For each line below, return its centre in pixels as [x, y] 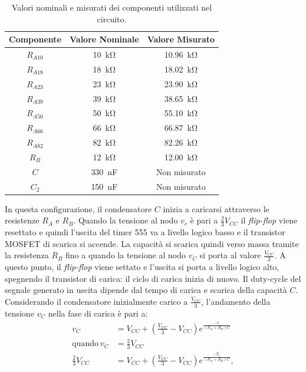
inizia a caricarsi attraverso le [216, 208]
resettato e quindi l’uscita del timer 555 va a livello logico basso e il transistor [145, 232]
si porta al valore [230, 255]
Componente [35, 39]
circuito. [112, 19]
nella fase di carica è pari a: [98, 313]
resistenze [22, 220]
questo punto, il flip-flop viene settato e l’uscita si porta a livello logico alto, [142, 267]
